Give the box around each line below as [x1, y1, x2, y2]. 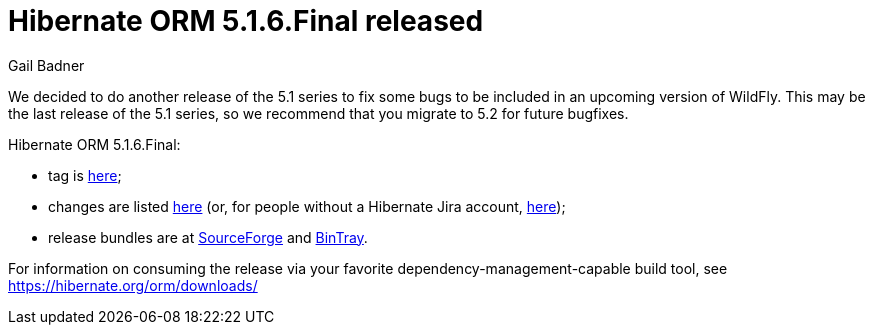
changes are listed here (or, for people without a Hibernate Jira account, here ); [48, 197, 566, 215]
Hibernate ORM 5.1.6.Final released [8, 4, 484, 38]
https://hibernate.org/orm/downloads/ [8, 276, 258, 294]
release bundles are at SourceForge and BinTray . [48, 228, 368, 246]
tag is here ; [48, 166, 122, 184]
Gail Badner [8, 56, 85, 74]
